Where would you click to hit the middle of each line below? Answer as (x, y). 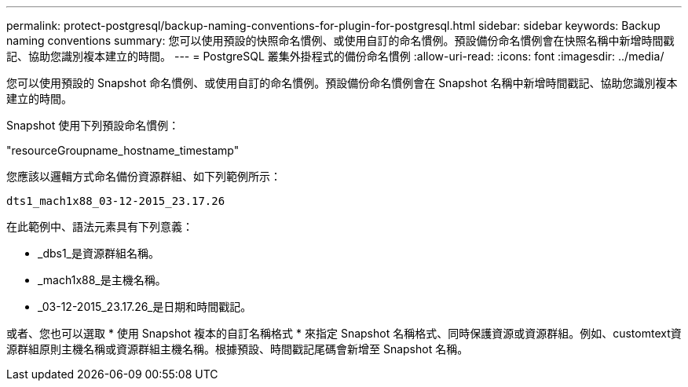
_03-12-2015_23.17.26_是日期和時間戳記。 (145, 307)
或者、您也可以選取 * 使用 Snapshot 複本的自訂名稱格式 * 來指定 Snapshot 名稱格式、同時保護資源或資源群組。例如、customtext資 (344, 333)
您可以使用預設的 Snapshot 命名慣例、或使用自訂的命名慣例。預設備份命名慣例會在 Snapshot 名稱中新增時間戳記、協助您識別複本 (342, 83)
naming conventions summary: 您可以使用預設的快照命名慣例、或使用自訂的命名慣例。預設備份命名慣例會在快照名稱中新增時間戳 (340, 40)
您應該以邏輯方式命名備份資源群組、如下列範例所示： (144, 176)
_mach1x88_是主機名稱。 (102, 280)
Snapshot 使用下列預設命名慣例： (93, 125)
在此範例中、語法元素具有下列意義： (100, 226)
